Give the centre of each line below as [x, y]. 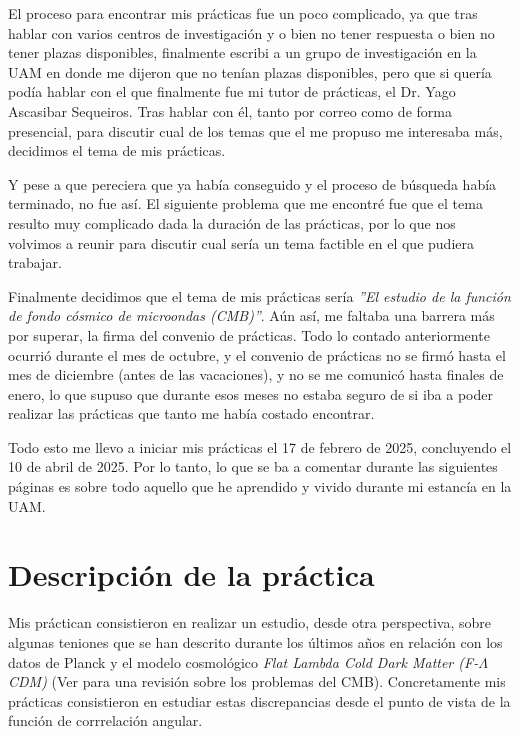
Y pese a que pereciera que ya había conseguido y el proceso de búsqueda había [252, 183]
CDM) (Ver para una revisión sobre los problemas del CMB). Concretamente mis [257, 681]
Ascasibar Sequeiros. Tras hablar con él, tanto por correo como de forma [230, 110]
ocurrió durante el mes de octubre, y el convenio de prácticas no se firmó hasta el [257, 354]
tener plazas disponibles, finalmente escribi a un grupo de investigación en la [242, 52]
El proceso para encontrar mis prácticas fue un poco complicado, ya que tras [243, 13]
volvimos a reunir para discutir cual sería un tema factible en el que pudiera [241, 242]
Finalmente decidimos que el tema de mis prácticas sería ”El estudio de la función [259, 295]
